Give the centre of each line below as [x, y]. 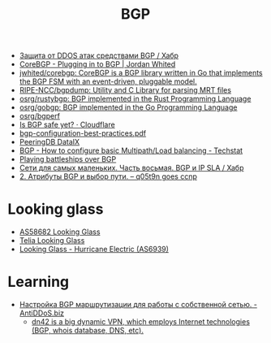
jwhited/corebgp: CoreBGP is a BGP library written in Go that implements [141, 73]
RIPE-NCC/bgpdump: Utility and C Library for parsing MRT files [125, 90]
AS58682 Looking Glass [60, 232]
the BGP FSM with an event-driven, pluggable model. [108, 81]
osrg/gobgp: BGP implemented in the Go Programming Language [128, 107]
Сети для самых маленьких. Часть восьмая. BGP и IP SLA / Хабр [131, 168]
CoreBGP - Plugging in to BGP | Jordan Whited [97, 64]
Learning [39, 282]
